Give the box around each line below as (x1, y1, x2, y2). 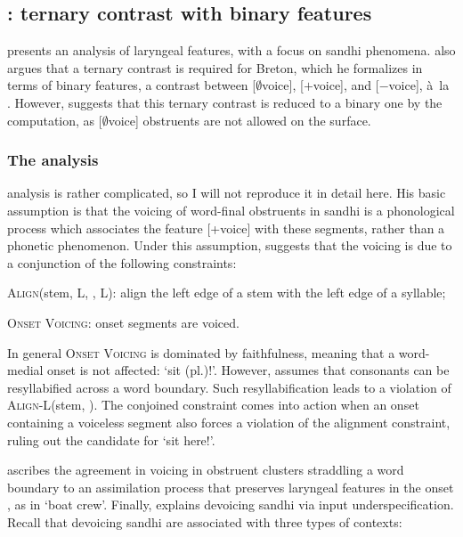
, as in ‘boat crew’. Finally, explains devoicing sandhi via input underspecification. (7, 495, 454, 514)
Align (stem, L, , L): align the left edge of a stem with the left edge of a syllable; (7, 283, 446, 302)
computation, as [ (7, 110, 102, 129)
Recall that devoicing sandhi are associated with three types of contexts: (7, 512, 402, 531)
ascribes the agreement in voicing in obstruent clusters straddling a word (7, 460, 404, 479)
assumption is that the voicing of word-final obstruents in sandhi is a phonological (7, 200, 455, 219)
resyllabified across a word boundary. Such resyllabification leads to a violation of (7, 378, 451, 396)
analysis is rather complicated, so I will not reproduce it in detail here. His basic (7, 183, 446, 202)
